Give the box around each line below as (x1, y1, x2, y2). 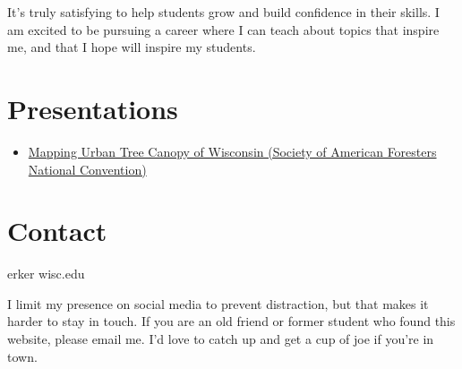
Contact (7, 212, 107, 249)
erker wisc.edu (7, 264, 85, 283)
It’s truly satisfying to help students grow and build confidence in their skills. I (7, 3, 440, 21)
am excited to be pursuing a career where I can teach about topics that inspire (7, 20, 440, 39)
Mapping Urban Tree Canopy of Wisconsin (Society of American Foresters (28, 142, 437, 160)
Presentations (7, 90, 178, 126)
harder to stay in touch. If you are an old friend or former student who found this (7, 312, 456, 330)
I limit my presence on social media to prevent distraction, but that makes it (7, 294, 429, 313)
